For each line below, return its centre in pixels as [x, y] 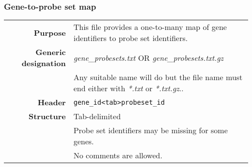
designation [44, 63]
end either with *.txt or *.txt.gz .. [128, 88]
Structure [47, 116]
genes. [84, 141]
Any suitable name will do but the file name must [158, 77]
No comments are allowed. [118, 155]
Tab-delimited [97, 116]
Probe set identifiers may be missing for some [150, 130]
